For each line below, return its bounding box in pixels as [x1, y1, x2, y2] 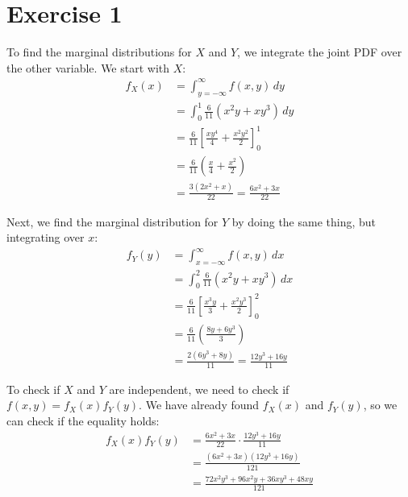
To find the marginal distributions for [6, 43, 192, 60]
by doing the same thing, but [231, 213, 377, 230]
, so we [363, 396, 398, 413]
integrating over [6, 229, 85, 246]
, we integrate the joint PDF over [237, 43, 402, 60]
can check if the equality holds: [6, 412, 160, 429]
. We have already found [139, 396, 260, 413]
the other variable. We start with [6, 59, 170, 76]
